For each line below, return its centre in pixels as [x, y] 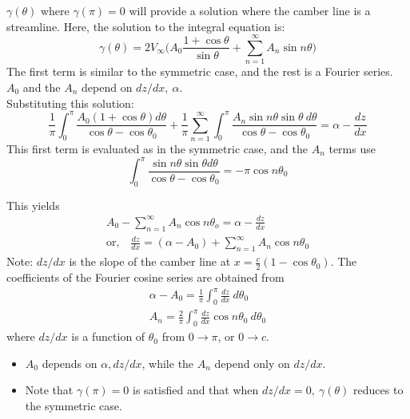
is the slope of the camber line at [150, 261]
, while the [168, 363]
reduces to [378, 390]
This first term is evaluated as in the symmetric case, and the [157, 148]
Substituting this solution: [70, 103]
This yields [33, 205]
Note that [49, 390]
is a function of [108, 336]
